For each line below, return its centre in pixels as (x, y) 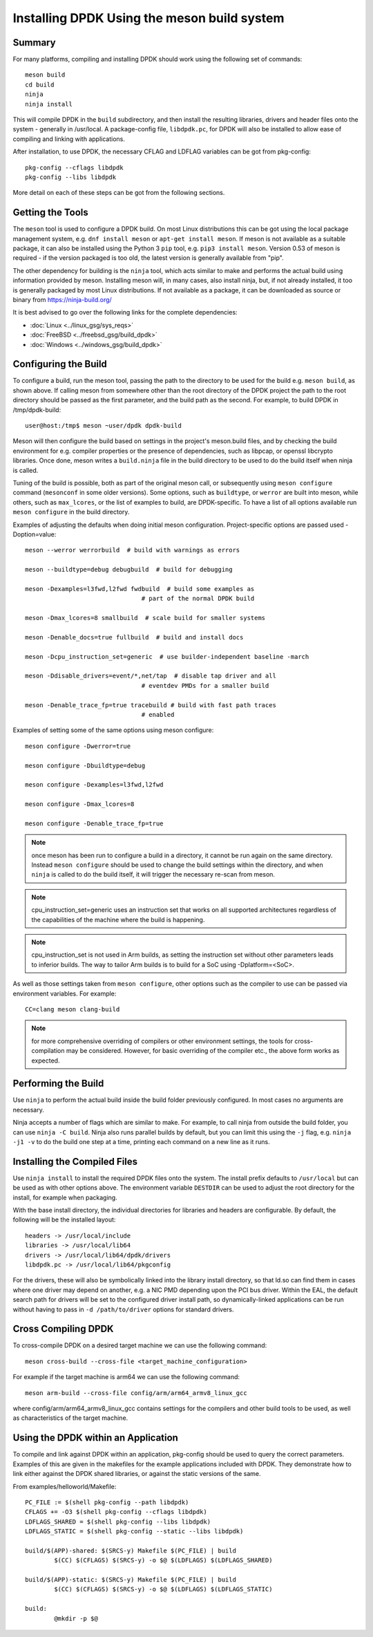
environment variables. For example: (65, 993)
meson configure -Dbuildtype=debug (85, 765)
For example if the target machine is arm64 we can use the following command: (126, 1377)
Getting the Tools (51, 213)
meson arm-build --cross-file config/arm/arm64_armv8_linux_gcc (136, 1393)
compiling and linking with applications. (69, 139)
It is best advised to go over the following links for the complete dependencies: (125, 312)
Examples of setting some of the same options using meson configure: (113, 730)
